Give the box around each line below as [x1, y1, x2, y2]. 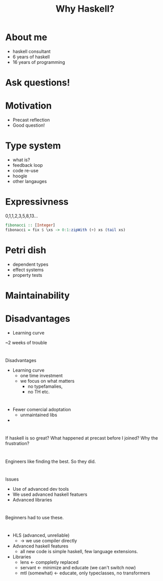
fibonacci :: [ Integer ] [5, 223, 56, 228]
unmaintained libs [20, 412, 57, 418]
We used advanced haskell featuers [12, 491, 88, 497]
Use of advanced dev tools [12, 486, 69, 492]
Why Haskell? [55, 3, 115, 15]
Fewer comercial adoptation [12, 407, 71, 413]
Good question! [12, 122, 45, 128]
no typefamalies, [27, 383, 63, 389]
